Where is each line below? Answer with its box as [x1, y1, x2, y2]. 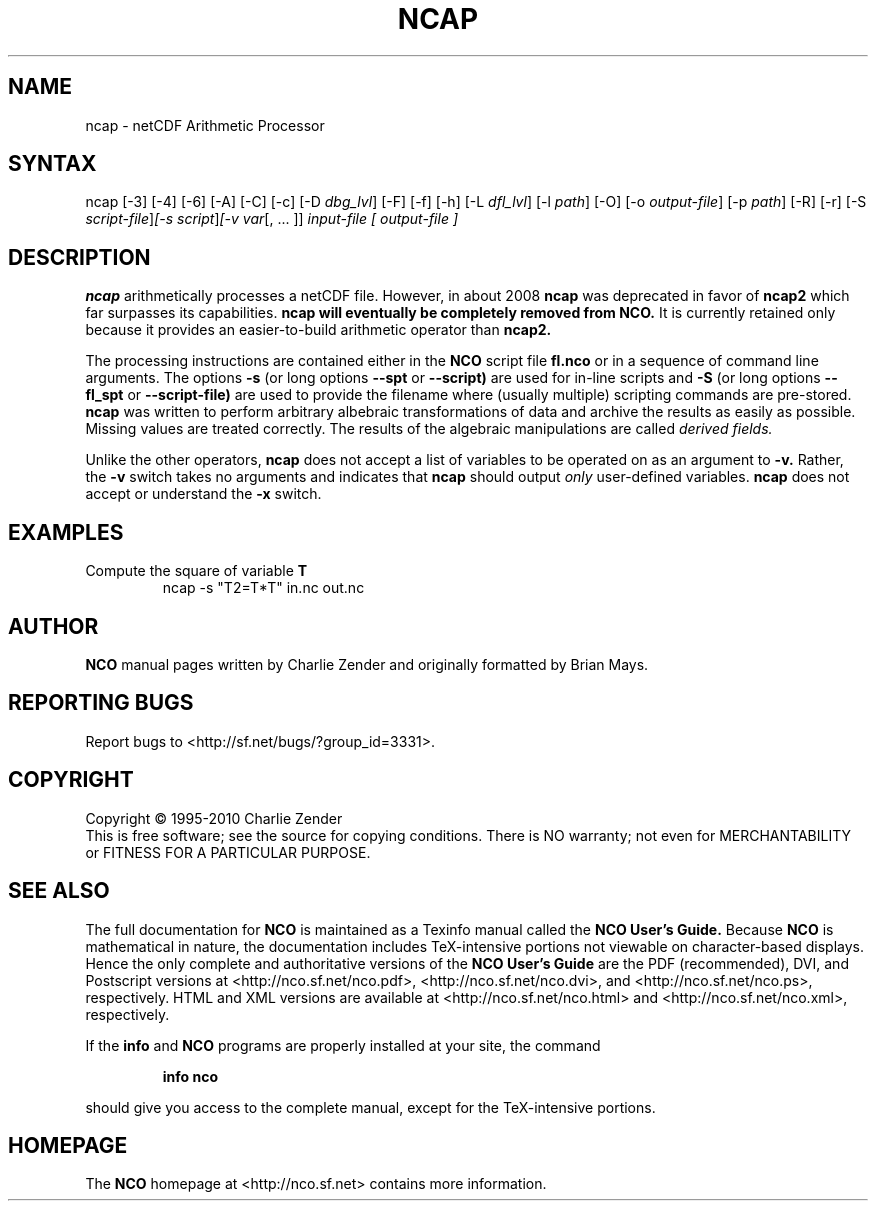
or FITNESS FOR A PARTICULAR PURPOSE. [85, 843, 371, 861]
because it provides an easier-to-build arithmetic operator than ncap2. [85, 321, 552, 339]
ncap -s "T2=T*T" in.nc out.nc [162, 579, 365, 597]
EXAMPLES [8, 519, 124, 545]
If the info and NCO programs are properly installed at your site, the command [85, 1036, 601, 1054]
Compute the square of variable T [85, 562, 308, 580]
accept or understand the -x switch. [85, 485, 322, 503]
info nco [162, 1067, 219, 1085]
